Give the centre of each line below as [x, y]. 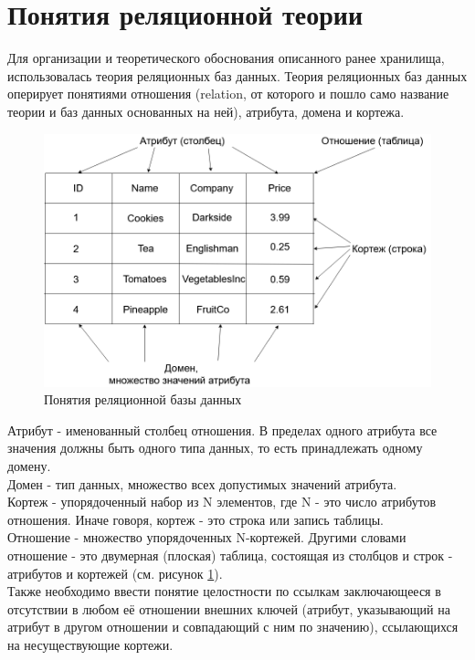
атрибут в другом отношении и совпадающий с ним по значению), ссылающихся [233, 627]
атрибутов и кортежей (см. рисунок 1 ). [115, 573]
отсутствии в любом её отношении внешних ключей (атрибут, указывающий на [229, 608]
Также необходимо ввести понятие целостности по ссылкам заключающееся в [224, 591]
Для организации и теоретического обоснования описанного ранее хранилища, [226, 58]
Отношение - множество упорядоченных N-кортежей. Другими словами [207, 537]
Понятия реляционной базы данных [143, 399]
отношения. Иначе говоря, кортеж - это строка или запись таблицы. [195, 519]
